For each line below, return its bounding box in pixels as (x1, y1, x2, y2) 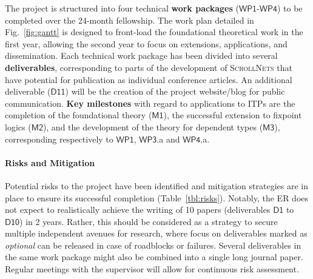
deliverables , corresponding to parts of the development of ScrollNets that (5, 61, 292, 73)
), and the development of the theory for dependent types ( (42, 120, 263, 133)
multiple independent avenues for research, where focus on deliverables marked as (5, 227, 308, 240)
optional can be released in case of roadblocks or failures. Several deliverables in (5, 238, 301, 251)
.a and (156, 132, 180, 145)
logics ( (5, 120, 32, 133)
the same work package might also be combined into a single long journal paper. (5, 250, 303, 263)
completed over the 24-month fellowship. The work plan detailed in (5, 13, 254, 26)
